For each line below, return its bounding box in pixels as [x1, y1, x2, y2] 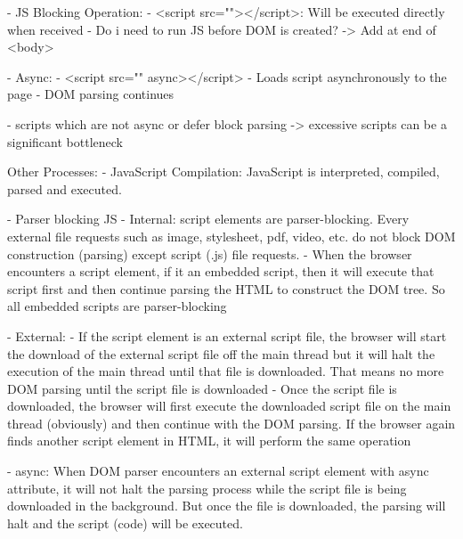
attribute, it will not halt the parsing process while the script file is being [7, 478, 407, 497]
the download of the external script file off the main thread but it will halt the [7, 344, 435, 363]
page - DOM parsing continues [7, 85, 175, 103]
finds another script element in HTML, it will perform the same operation [7, 431, 411, 450]
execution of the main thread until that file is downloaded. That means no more [7, 362, 444, 380]
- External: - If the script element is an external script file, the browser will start [7, 326, 447, 345]
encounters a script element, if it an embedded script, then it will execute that [7, 262, 435, 281]
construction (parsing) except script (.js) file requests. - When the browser [7, 244, 412, 263]
